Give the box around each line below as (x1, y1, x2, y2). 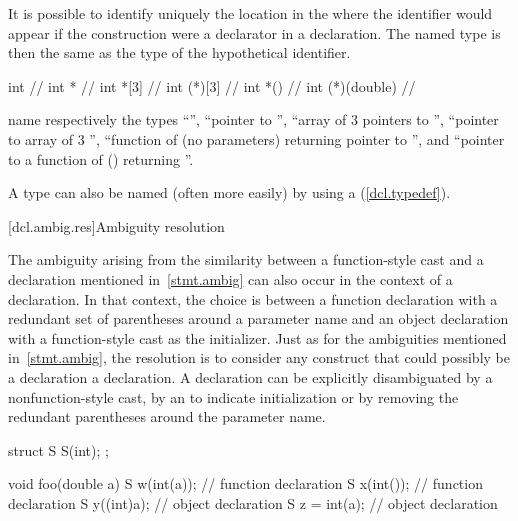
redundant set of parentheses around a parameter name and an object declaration (8, 308, 509, 329)
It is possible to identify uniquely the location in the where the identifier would (8, 3, 493, 23)
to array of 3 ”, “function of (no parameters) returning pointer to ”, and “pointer (8, 128, 505, 149)
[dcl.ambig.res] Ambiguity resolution (8, 215, 225, 236)
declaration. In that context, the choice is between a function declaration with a (8, 288, 498, 309)
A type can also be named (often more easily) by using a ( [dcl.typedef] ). (8, 182, 451, 203)
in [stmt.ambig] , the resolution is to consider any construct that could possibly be (8, 347, 510, 368)
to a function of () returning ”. (8, 148, 194, 169)
